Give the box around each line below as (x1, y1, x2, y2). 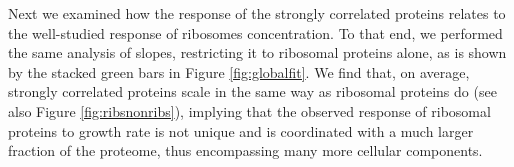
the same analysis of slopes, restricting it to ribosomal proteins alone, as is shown (8, 42, 507, 63)
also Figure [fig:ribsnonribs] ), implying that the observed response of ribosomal (8, 100, 491, 121)
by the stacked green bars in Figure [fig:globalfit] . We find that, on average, (8, 61, 470, 82)
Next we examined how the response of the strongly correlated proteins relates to (8, 3, 506, 23)
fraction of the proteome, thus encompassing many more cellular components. (8, 140, 483, 161)
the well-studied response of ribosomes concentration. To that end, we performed (8, 22, 503, 43)
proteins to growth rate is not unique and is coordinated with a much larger (8, 120, 474, 141)
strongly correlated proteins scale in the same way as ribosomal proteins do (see (8, 81, 497, 102)
